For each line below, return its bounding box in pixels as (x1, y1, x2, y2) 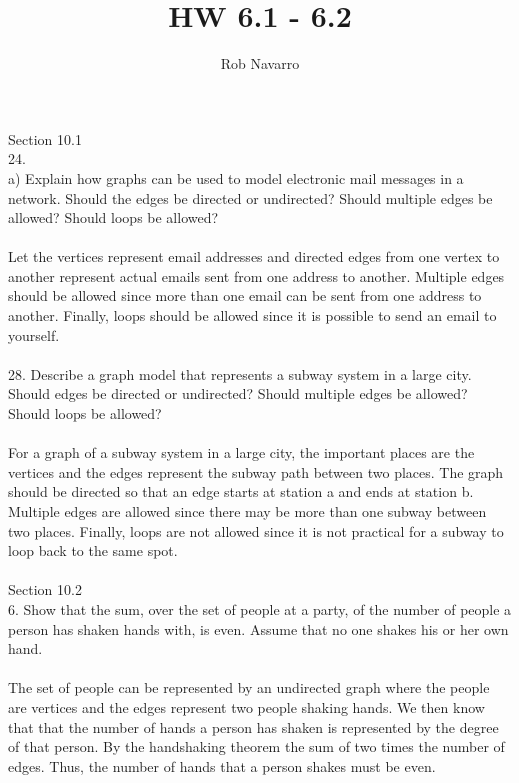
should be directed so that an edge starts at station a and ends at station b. (8, 481, 474, 502)
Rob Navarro (220, 53, 300, 74)
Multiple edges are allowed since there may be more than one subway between (8, 501, 487, 521)
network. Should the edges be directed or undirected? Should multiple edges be (8, 187, 493, 208)
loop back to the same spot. (8, 540, 178, 561)
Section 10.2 (8, 579, 82, 600)
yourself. (8, 324, 60, 345)
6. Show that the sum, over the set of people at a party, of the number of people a (8, 598, 512, 619)
